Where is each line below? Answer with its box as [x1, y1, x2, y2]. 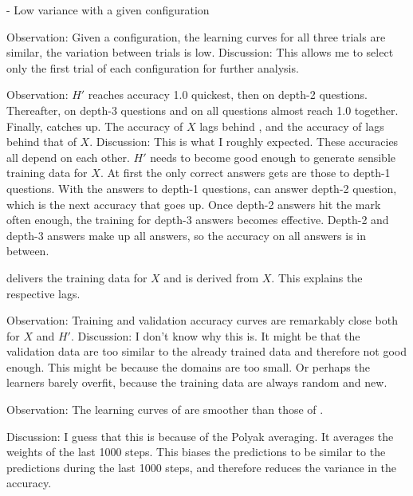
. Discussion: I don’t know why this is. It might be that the [70, 327, 360, 344]
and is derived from [163, 269, 259, 285]
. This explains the [271, 269, 363, 285]
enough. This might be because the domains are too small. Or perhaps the [6, 358, 370, 375]
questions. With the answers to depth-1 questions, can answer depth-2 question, [6, 179, 397, 196]
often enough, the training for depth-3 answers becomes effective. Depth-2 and [6, 211, 389, 228]
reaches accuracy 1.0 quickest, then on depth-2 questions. [88, 86, 368, 103]
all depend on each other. [6, 148, 130, 165]
